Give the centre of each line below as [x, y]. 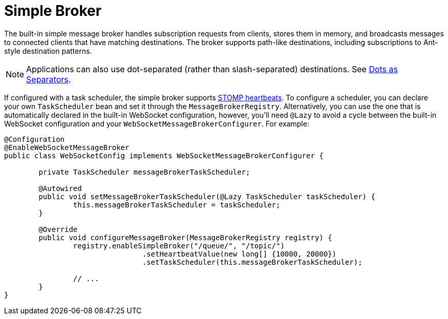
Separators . [49, 79]
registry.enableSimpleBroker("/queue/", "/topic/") [179, 246]
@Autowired [60, 188]
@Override [58, 229]
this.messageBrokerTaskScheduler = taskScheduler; [177, 205]
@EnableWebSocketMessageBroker [67, 147]
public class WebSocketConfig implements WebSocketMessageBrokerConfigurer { [164, 155]
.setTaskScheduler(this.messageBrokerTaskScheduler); [252, 262]
